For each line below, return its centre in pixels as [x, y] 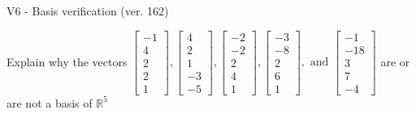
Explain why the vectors [67, 61]
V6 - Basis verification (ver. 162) [88, 11]
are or [395, 61]
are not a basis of [50, 102]
